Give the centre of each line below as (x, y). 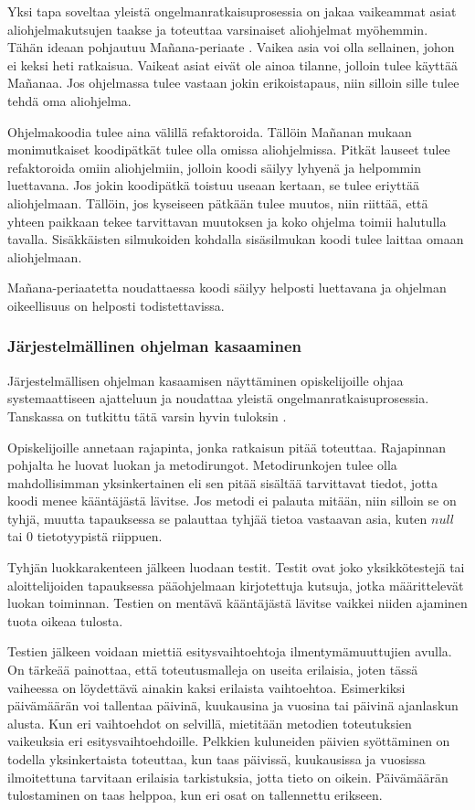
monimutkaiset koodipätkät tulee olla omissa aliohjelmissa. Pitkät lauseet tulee (229, 149)
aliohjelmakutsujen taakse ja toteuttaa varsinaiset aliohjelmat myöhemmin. (218, 29)
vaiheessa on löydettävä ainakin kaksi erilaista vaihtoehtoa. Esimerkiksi (206, 687)
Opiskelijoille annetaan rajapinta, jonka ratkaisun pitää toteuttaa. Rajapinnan (227, 447)
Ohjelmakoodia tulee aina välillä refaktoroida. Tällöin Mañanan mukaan (210, 131)
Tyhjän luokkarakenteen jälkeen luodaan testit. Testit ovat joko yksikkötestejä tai (236, 567)
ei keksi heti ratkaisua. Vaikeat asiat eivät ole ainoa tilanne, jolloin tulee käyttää (232, 64)
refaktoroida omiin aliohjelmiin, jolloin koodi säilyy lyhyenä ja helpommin (214, 167)
